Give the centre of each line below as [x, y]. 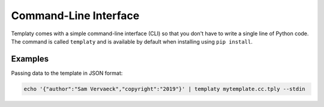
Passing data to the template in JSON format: [67, 73]
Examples [30, 59]
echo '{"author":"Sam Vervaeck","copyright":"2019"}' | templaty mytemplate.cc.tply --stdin [164, 89]
